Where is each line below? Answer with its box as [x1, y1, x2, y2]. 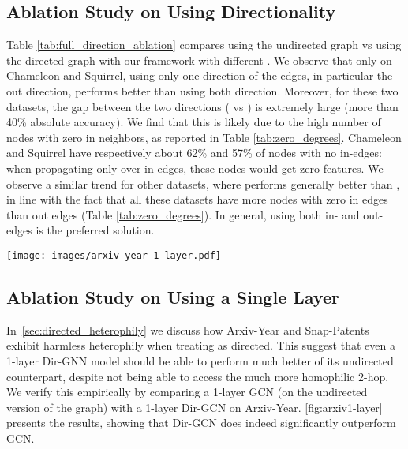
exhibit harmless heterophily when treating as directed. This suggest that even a [6, 337, 395, 354]
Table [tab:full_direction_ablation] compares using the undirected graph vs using [6, 36, 402, 53]
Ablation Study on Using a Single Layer [6, 284, 339, 309]
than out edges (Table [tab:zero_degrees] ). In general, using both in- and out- [6, 206, 384, 223]
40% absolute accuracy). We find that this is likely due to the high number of [6, 114, 381, 130]
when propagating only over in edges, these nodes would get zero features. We [6, 159, 384, 176]
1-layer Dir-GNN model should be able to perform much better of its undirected [6, 352, 394, 369]
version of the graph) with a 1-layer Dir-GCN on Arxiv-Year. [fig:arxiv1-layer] [6, 398, 383, 415]
